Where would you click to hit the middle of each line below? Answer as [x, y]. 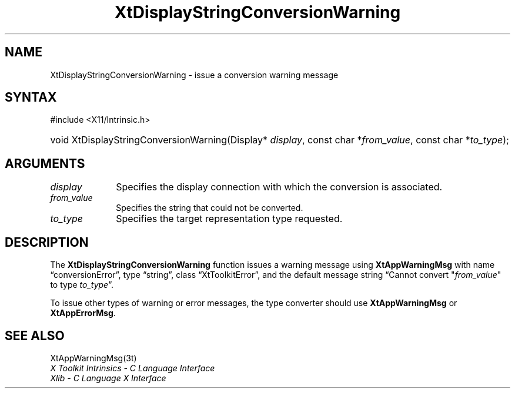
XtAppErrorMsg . [83, 313]
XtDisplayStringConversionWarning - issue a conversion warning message [194, 75]
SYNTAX [31, 98]
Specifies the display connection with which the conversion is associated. [279, 187]
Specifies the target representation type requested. [229, 219]
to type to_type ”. [82, 285]
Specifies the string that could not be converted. [210, 208]
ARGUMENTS [45, 163]
